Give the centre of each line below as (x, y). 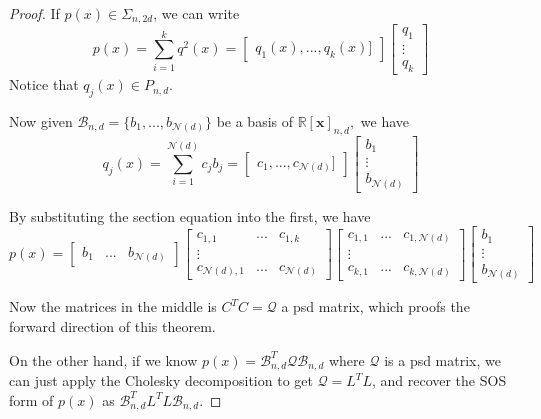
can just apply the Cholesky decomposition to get (161, 380)
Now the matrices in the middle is (113, 306)
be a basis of (255, 120)
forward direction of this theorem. (112, 326)
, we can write (196, 13)
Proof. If (34, 13)
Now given (41, 120)
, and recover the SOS (439, 380)
